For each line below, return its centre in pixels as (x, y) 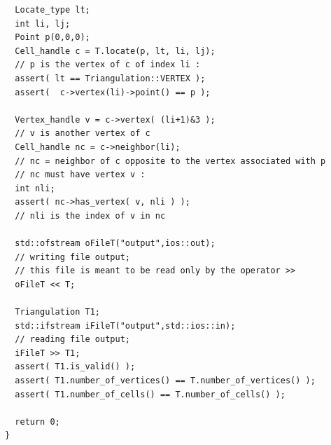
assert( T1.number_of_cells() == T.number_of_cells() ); (150, 394)
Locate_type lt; (52, 10)
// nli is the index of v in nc (90, 215)
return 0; (37, 422)
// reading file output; (72, 340)
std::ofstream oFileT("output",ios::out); (115, 244)
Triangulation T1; (58, 312)
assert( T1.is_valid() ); (75, 367)
